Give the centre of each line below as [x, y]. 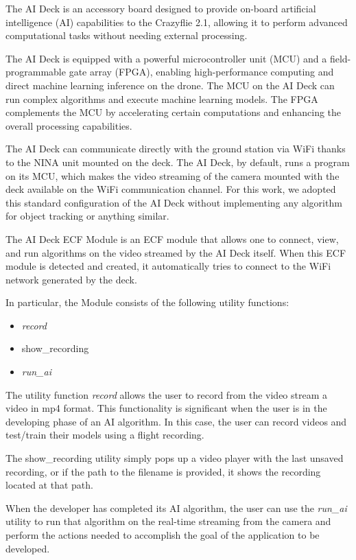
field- [340, 58]
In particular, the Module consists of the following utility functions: [147, 302]
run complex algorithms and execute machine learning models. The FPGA [162, 98]
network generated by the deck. [71, 279]
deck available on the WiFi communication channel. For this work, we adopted [171, 189]
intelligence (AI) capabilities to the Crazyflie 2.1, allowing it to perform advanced [177, 22]
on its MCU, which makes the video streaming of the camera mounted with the [173, 175]
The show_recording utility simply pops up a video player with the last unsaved [175, 458]
